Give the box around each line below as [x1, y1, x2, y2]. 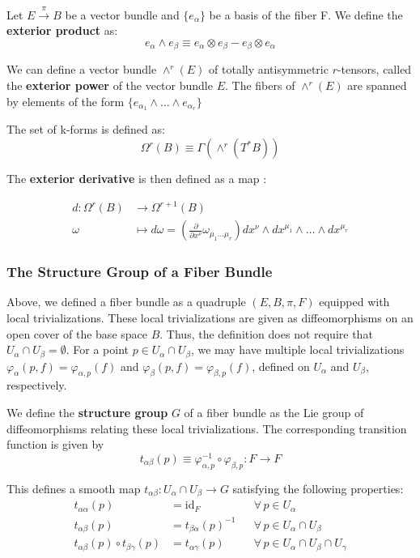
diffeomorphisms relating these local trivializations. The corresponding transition [6, 420, 407, 437]
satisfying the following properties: [232, 479, 404, 496]
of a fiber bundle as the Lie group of [184, 404, 364, 421]
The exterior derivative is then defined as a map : [6, 170, 267, 187]
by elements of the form [6, 92, 125, 109]
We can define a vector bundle [6, 61, 157, 78]
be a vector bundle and [65, 6, 180, 23]
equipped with [319, 293, 390, 310]
